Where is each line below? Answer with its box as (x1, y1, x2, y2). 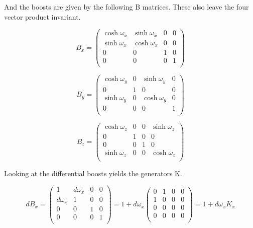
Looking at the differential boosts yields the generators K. (4, 168, 182, 178)
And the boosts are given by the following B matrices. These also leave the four (4, 2, 249, 12)
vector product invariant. (4, 11, 81, 22)
